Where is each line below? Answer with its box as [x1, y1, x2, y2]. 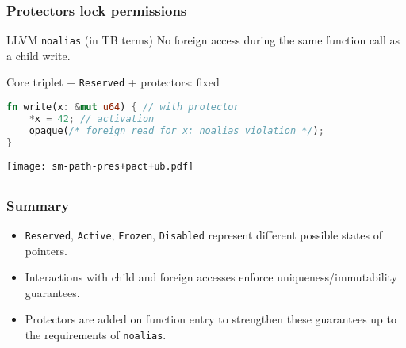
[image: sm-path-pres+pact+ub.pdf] [6, 160, 194, 172]
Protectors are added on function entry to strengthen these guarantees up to [25, 311, 396, 327]
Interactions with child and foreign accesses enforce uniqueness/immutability [25, 269, 397, 285]
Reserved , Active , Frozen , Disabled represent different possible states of [25, 226, 383, 243]
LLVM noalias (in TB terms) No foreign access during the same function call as [6, 32, 400, 48]
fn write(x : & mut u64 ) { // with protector [6, 101, 239, 113]
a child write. [6, 47, 71, 63]
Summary [6, 195, 70, 215]
